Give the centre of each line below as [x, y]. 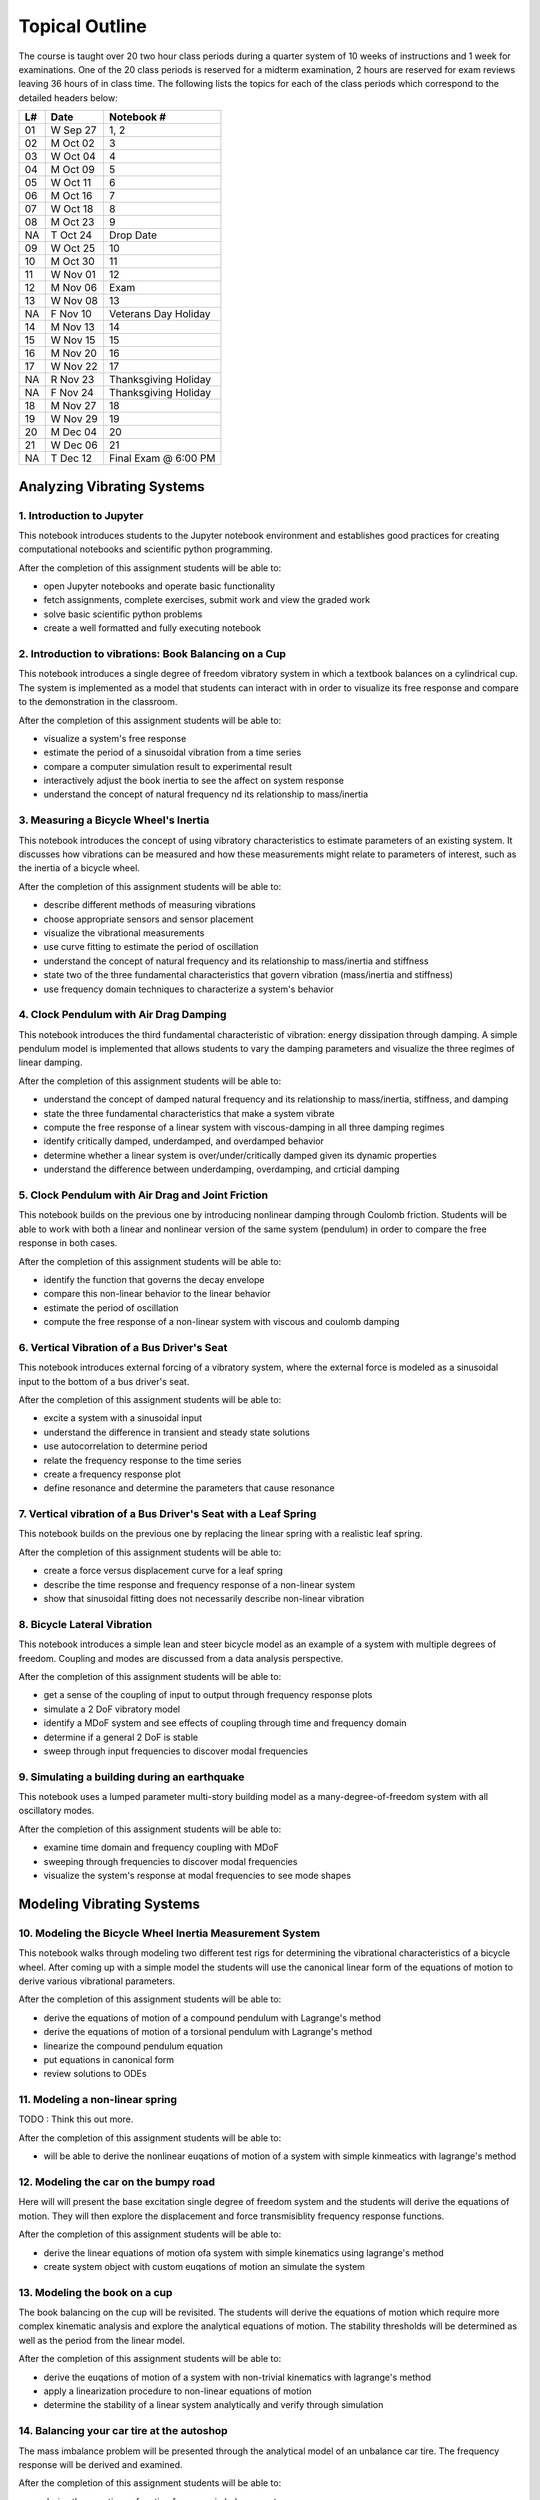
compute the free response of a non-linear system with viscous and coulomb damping [221, 1322]
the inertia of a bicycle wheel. [79, 868]
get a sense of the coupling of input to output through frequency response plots [208, 1695]
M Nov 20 [73, 353]
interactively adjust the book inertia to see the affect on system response [194, 781]
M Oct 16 [71, 196]
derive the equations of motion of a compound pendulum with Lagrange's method [212, 2017]
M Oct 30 [72, 262]
